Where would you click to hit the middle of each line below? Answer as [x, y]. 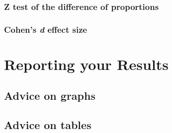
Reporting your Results [86, 64]
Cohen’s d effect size [46, 29]
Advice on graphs [50, 96]
